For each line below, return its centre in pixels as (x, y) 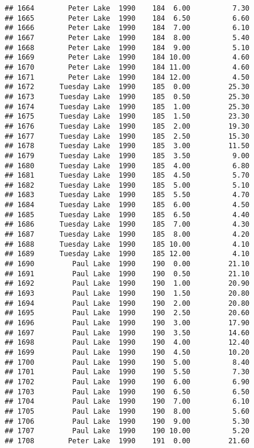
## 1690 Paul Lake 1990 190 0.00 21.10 (127, 264)
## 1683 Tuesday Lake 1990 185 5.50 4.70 (127, 195)
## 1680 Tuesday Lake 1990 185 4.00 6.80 (127, 166)
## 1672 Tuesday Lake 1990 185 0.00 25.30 (127, 87)
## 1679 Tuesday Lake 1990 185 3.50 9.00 (127, 156)
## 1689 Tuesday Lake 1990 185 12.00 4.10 (127, 254)
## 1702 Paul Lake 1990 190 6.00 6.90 (127, 382)
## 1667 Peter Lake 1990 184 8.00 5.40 (127, 37)
